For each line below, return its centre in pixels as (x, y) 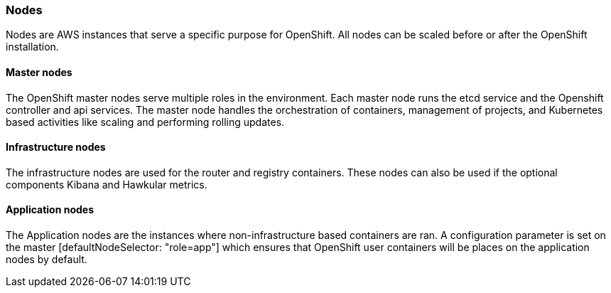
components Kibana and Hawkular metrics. (107, 184)
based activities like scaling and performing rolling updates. (145, 122)
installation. (32, 47)
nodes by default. (47, 260)
